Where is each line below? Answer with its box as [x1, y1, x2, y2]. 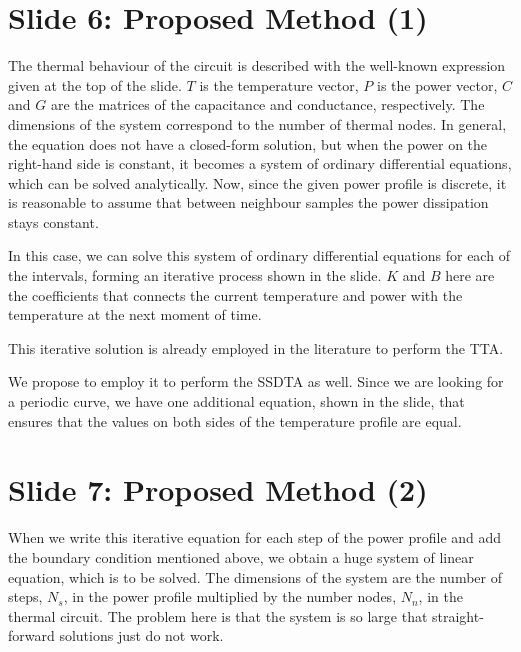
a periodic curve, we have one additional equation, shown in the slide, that [8, 391, 465, 412]
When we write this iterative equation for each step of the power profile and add [8, 527, 502, 548]
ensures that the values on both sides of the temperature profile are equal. [8, 410, 462, 431]
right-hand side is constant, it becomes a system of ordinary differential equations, [8, 153, 512, 174]
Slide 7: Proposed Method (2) [8, 469, 428, 510]
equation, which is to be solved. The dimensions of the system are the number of [8, 566, 503, 587]
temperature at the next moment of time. [8, 304, 262, 325]
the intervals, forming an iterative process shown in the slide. [8, 265, 382, 286]
